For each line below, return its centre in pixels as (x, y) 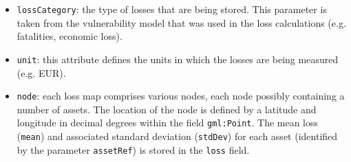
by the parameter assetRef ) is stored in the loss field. (133, 149)
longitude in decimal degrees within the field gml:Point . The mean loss (168, 123)
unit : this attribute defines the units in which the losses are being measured (178, 59)
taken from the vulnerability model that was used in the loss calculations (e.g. (181, 22)
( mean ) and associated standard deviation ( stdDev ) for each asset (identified (177, 136)
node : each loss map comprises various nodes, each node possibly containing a (181, 96)
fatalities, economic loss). (70, 36)
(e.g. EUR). (41, 72)
